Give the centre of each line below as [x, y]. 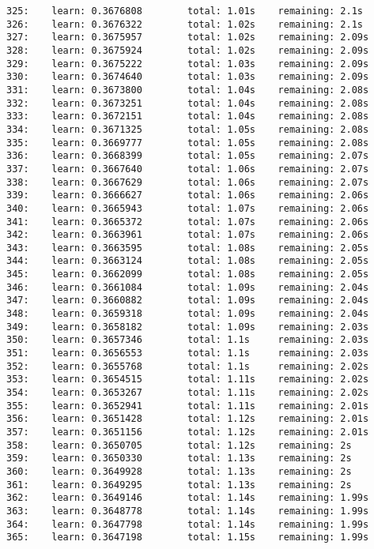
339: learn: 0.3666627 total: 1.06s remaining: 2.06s [188, 196]
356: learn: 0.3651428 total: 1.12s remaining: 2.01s [188, 419]
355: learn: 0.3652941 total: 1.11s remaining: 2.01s [188, 406]
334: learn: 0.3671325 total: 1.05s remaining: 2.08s [188, 129]
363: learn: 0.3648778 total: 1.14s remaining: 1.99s [188, 511]
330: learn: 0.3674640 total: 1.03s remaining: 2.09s [188, 77]
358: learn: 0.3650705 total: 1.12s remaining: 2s [179, 445]
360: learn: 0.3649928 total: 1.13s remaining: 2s [179, 471]
